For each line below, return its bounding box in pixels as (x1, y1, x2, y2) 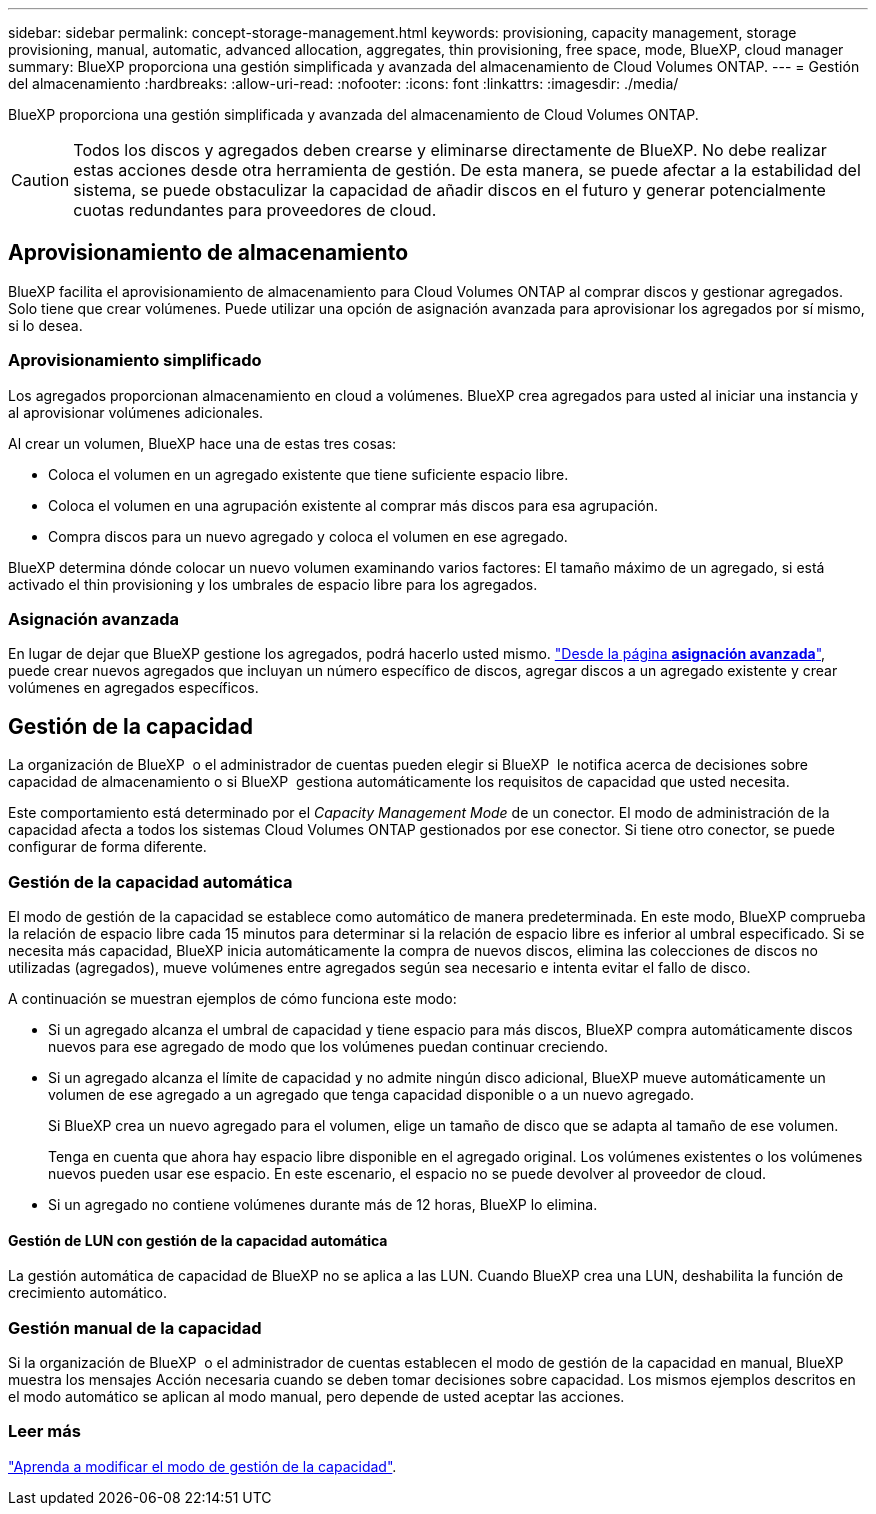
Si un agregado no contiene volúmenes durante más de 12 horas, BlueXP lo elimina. (48, 1195, 598, 1213)
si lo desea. (8, 316, 83, 334)
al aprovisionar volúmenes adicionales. (8, 403, 264, 421)
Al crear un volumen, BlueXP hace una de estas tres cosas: (8, 434, 397, 452)
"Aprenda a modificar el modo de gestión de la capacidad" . (8, 1457, 397, 1475)
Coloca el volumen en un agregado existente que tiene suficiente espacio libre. (48, 465, 569, 483)
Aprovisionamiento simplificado (8, 350, 262, 371)
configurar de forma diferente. (8, 838, 207, 856)
